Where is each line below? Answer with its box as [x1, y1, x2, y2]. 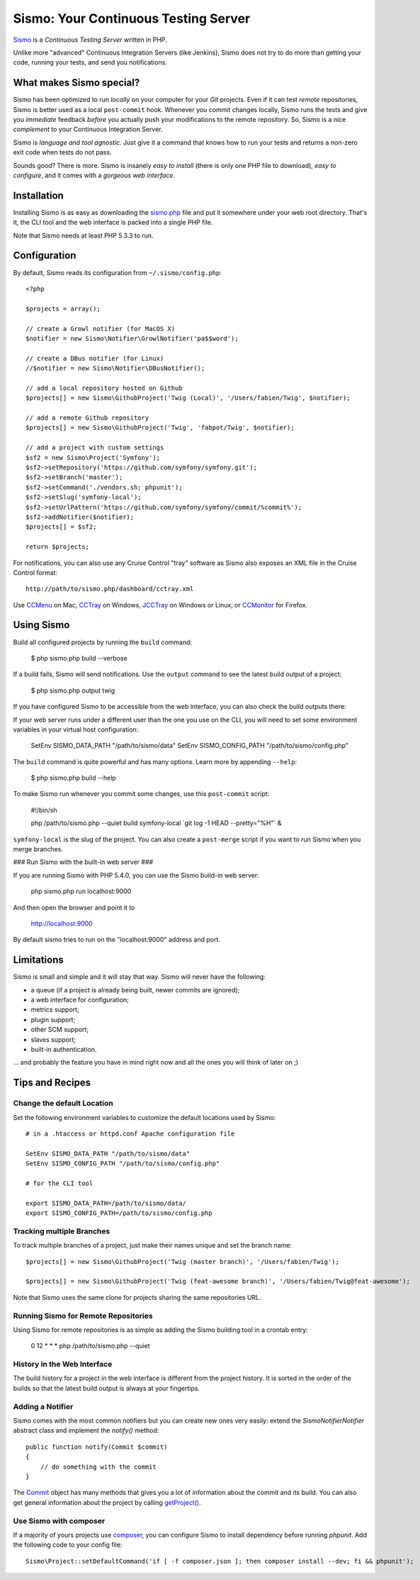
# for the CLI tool [25, 1179, 93, 1187]
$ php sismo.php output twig [30, 686, 115, 695]
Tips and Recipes [13, 1077, 91, 1089]
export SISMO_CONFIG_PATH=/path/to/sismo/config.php [25, 1209, 212, 1217]
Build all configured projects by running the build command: [13, 638, 193, 646]
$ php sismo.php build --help [30, 773, 116, 783]
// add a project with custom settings [25, 444, 164, 452]
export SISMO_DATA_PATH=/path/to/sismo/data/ [25, 1199, 187, 1207]
